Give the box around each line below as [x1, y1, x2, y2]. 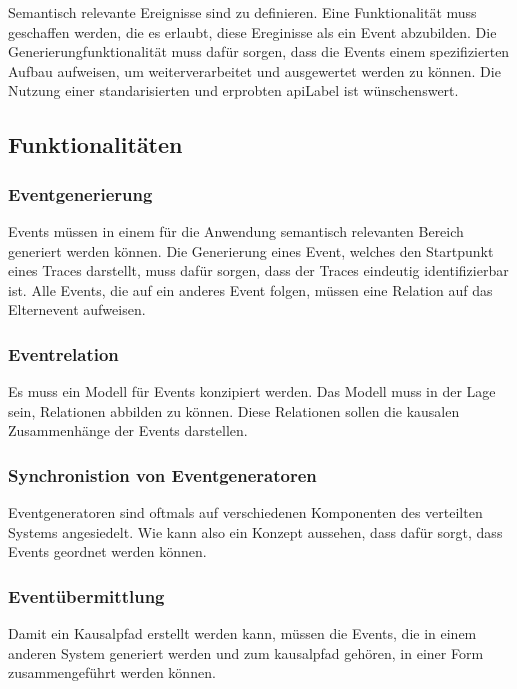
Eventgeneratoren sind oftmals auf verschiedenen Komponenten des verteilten [8, 502, 483, 523]
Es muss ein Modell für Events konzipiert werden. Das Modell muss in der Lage [8, 381, 496, 402]
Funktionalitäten [8, 129, 183, 160]
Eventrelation [8, 341, 119, 366]
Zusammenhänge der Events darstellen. [8, 420, 248, 441]
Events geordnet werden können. [8, 541, 207, 562]
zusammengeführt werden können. [8, 662, 216, 683]
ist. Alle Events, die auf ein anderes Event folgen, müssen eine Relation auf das [8, 279, 493, 300]
